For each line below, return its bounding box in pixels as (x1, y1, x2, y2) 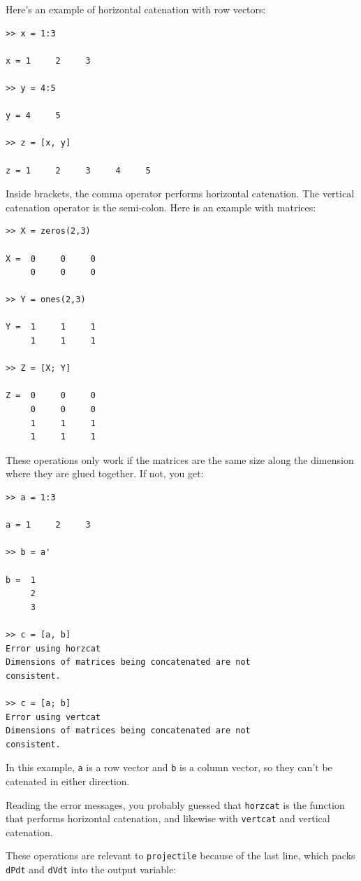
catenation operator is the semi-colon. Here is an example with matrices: (6, 199, 316, 214)
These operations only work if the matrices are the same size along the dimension (6, 452, 354, 467)
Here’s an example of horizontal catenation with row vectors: (6, 2, 266, 16)
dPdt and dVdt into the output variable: (6, 862, 177, 877)
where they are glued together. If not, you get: (6, 466, 204, 481)
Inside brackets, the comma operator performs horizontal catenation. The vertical (6, 186, 355, 201)
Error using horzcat (6, 643, 101, 654)
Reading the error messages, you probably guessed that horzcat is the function (6, 797, 345, 812)
